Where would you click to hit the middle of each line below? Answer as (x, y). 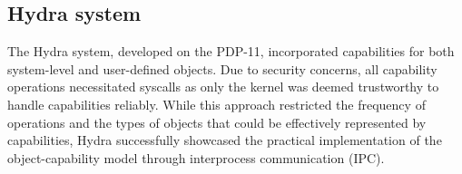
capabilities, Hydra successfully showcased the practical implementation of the (225, 140)
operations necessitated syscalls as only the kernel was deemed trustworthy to (223, 87)
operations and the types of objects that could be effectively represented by (217, 122)
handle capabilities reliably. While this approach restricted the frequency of (216, 104)
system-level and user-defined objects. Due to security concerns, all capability (222, 68)
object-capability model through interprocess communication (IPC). (196, 157)
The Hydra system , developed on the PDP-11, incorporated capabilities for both (231, 51)
